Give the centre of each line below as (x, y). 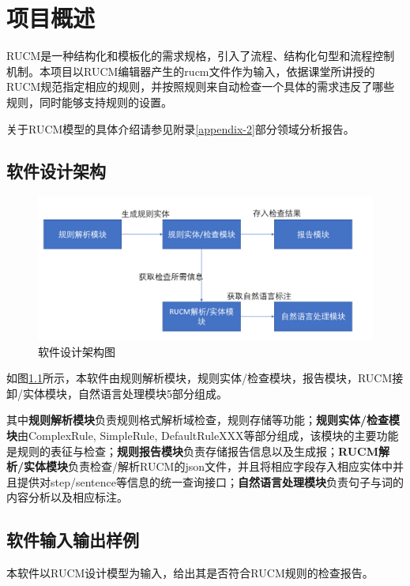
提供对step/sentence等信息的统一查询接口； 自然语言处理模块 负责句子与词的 (210, 481)
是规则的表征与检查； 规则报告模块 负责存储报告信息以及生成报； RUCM (192, 451)
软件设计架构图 (77, 351)
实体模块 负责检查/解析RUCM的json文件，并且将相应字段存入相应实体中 (209, 466)
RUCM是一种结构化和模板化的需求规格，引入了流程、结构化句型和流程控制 (201, 56)
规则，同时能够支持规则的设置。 (89, 101)
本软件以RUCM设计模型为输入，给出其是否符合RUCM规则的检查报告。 (190, 573)
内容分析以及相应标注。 (67, 497)
